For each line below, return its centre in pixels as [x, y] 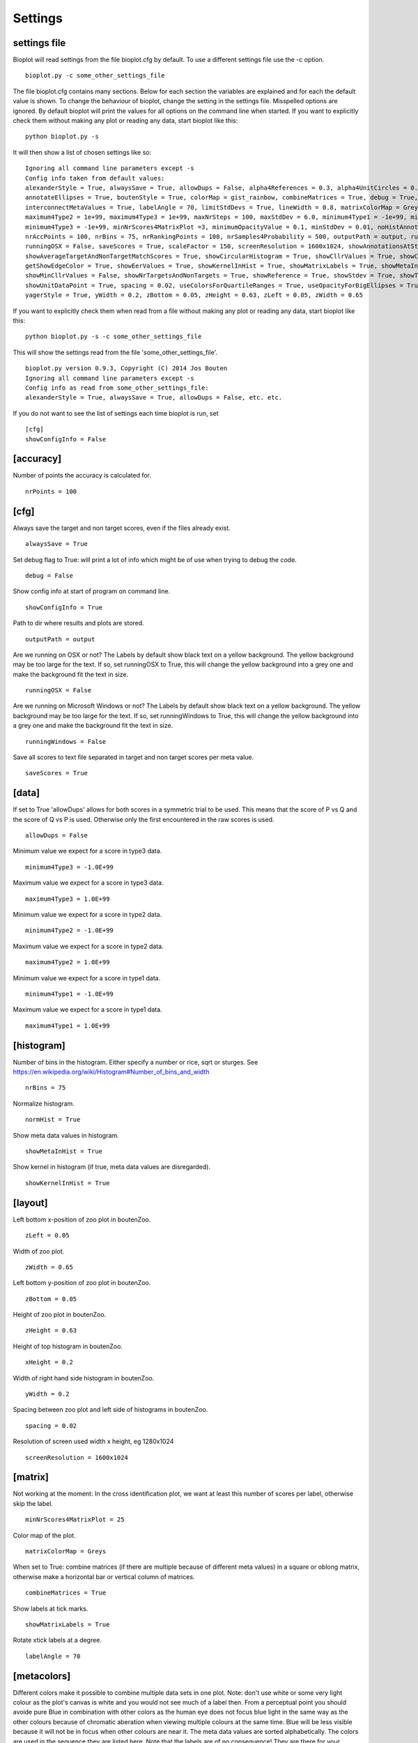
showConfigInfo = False [66, 439]
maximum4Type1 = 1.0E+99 [68, 1026]
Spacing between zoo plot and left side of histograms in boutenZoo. [110, 1410]
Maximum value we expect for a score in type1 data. [88, 1010]
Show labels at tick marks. [51, 1608]
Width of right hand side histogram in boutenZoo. [84, 1378]
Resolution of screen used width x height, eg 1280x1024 [93, 1441]
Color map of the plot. [44, 1535]
